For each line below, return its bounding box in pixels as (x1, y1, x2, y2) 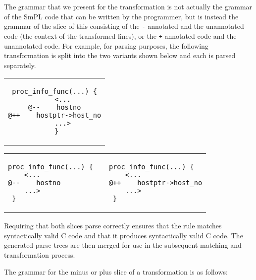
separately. (4, 60, 36, 70)
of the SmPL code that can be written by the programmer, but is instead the (4, 11, 239, 21)
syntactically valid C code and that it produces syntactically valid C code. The (4, 230, 243, 240)
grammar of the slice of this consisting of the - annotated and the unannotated (4, 21, 244, 31)
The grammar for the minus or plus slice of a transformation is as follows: (4, 266, 228, 277)
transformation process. (4, 250, 75, 260)
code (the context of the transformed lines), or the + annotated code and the (4, 30, 237, 41)
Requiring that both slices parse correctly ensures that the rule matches (4, 220, 222, 231)
